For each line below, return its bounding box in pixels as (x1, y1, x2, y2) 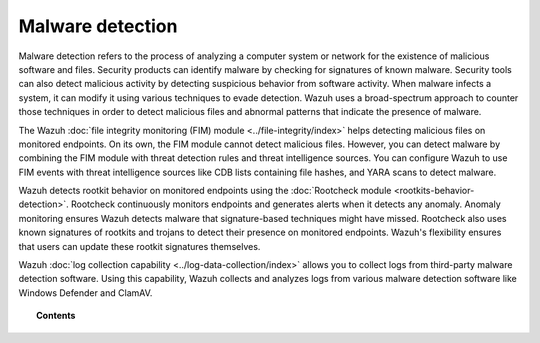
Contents (36, 310, 76, 322)
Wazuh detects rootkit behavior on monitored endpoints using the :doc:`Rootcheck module (18, 185, 392, 197)
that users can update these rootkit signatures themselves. (18, 240, 261, 252)
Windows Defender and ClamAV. (18, 286, 153, 299)
